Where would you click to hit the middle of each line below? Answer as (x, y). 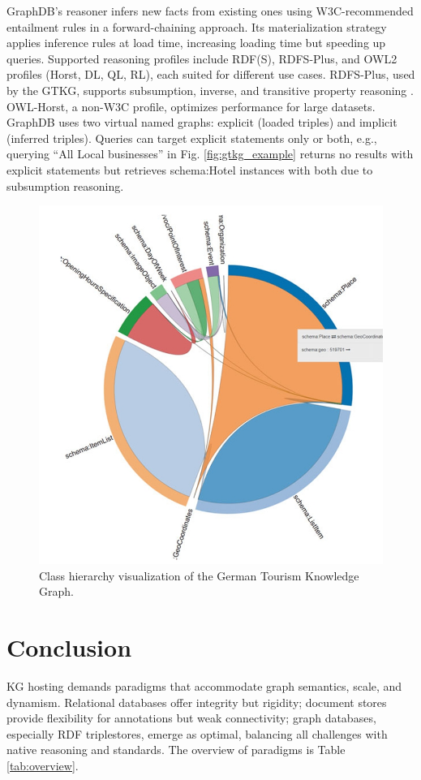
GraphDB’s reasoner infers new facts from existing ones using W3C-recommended (210, 11)
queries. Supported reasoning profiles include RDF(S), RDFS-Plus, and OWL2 (202, 58)
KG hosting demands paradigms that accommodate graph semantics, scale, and (204, 685)
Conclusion (69, 647)
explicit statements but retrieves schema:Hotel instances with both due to (190, 169)
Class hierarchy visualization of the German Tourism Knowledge (199, 575)
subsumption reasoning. (65, 185)
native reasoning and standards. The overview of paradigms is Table (176, 750)
